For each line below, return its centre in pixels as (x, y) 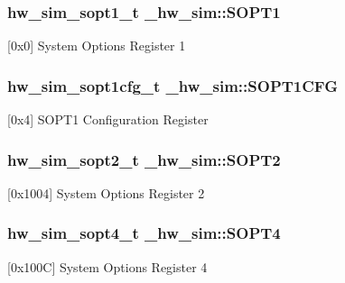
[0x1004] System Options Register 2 (106, 192)
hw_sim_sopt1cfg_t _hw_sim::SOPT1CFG (172, 85)
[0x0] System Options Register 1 (97, 46)
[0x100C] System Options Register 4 (107, 266)
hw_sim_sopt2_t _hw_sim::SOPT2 (144, 159)
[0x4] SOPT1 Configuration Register (108, 119)
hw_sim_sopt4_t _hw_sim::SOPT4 (144, 233)
